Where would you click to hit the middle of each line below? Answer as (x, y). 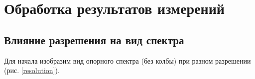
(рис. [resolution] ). (32, 70)
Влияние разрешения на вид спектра (94, 39)
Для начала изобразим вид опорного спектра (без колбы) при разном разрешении (127, 60)
